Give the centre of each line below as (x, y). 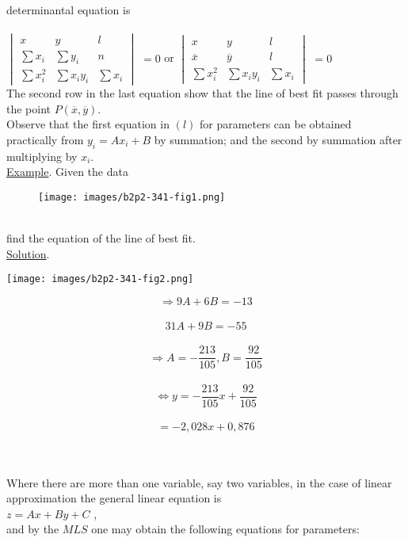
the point (29, 108)
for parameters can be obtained (275, 124)
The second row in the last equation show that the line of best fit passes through (202, 93)
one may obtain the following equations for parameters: (225, 529)
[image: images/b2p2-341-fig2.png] (100, 279)
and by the (33, 529)
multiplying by (42, 156)
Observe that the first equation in (88, 124)
